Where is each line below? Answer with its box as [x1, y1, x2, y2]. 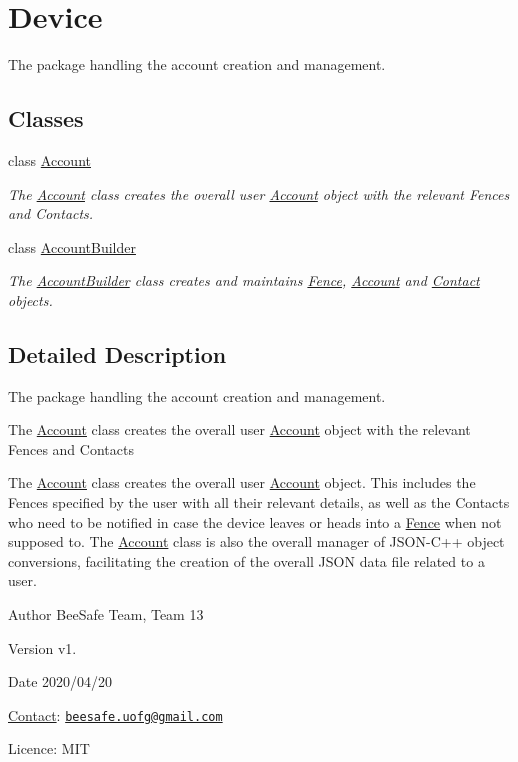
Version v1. [8, 637, 77, 658]
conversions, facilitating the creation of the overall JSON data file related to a [8, 550, 485, 571]
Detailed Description [8, 338, 227, 369]
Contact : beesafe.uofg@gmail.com [8, 704, 223, 725]
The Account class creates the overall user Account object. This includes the [8, 472, 476, 493]
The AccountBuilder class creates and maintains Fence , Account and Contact [8, 270, 480, 291]
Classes [8, 103, 84, 134]
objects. [8, 289, 53, 310]
